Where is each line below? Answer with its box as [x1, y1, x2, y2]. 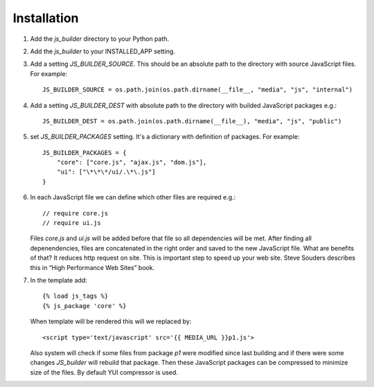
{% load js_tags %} [42, 292, 109, 300]
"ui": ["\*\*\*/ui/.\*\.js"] [56, 168, 156, 176]
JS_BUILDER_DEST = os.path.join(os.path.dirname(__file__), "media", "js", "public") [42, 117, 342, 125]
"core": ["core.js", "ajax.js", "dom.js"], [56, 159, 207, 166]
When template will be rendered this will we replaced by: [30, 317, 192, 325]
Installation [12, 10, 79, 26]
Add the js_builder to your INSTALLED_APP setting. [30, 47, 176, 55]
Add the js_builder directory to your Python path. [30, 35, 170, 43]
